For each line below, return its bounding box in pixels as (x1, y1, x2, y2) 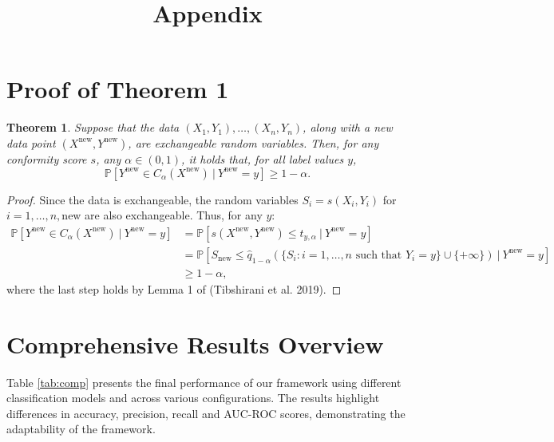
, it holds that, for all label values (181, 150, 344, 167)
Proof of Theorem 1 (6, 73, 229, 105)
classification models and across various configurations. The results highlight (6, 389, 380, 406)
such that (355, 249, 402, 261)
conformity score (6, 150, 87, 167)
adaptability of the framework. (6, 420, 156, 437)
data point (6, 134, 56, 151)
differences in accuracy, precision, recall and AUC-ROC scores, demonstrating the (6, 405, 406, 421)
